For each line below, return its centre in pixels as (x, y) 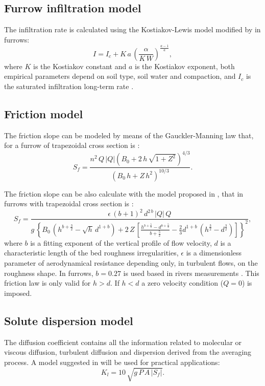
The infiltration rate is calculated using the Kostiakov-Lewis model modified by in (132, 29)
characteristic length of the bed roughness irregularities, (91, 253)
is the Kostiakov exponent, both (185, 66)
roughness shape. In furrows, (49, 273)
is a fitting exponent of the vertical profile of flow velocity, (121, 242)
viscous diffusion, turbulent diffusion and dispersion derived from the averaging (128, 352)
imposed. (18, 293)
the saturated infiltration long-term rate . (69, 86)
